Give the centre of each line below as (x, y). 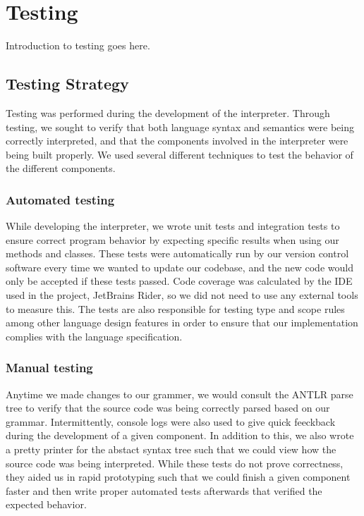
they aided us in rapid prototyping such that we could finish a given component (178, 477)
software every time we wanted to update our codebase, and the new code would (180, 267)
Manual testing (49, 368)
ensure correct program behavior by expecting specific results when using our (172, 239)
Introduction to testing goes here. (78, 45)
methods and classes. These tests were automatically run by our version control (177, 253)
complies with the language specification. (94, 336)
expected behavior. (46, 504)
